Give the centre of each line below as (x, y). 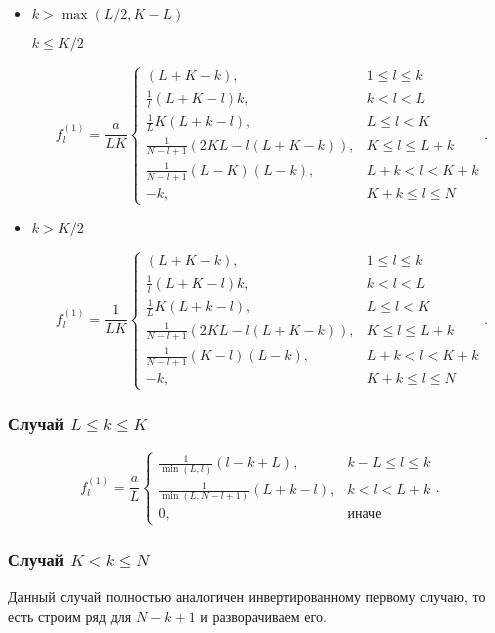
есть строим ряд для (70, 615)
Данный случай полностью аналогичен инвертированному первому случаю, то (247, 595)
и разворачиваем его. (263, 615)
